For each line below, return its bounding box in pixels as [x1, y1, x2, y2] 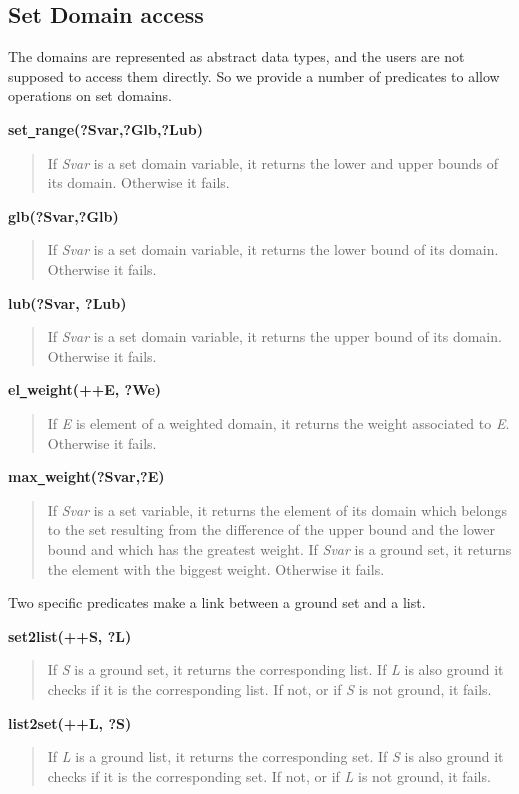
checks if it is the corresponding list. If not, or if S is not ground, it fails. [47, 679, 492, 700]
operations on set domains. [8, 85, 172, 106]
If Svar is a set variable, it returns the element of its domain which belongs [47, 499, 507, 520]
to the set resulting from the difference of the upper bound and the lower [47, 519, 495, 540]
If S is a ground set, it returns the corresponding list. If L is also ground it [47, 659, 504, 680]
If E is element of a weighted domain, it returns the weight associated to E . [47, 413, 510, 434]
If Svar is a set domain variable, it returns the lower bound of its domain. [47, 239, 499, 260]
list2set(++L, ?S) [8, 712, 132, 733]
